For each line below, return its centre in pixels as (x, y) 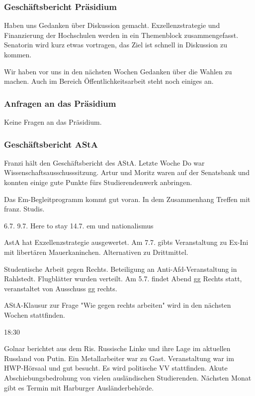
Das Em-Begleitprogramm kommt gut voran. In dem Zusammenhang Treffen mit (127, 199)
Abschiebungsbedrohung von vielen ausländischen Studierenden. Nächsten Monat (128, 377)
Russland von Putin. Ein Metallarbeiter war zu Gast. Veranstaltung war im (119, 358)
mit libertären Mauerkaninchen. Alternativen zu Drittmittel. (96, 252)
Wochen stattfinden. (35, 314)
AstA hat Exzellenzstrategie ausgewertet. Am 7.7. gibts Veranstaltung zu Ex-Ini (126, 242)
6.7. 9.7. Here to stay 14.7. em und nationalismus (79, 225)
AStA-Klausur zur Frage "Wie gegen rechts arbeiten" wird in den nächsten (118, 305)
